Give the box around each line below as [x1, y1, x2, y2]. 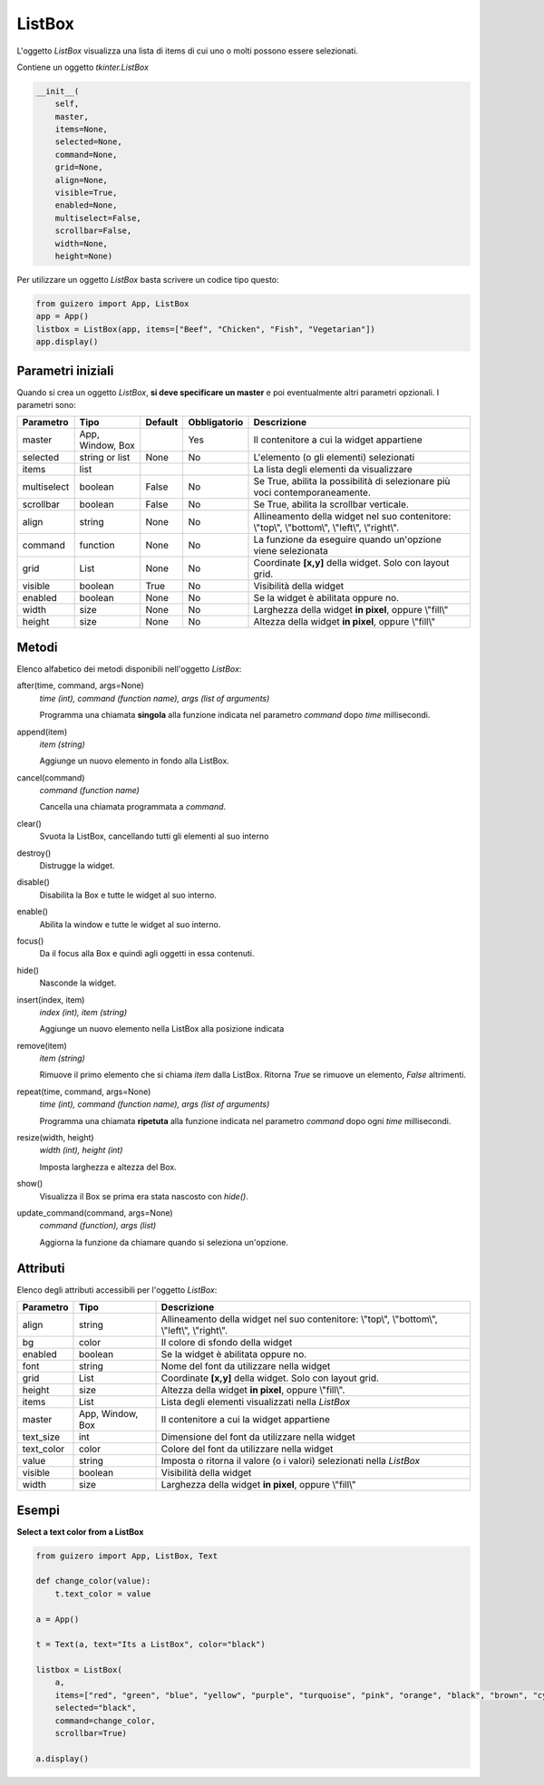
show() [16, 1179, 44, 1189]
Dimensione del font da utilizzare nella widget [160, 1431, 355, 1443]
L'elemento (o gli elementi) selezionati [253, 451, 415, 464]
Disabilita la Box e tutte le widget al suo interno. [39, 889, 217, 900]
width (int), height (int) [39, 1145, 123, 1156]
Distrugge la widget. [39, 860, 115, 871]
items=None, [54, 124, 109, 135]
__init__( [35, 86, 80, 96]
